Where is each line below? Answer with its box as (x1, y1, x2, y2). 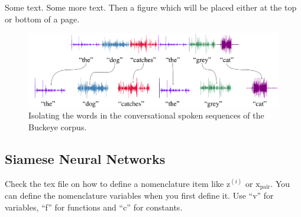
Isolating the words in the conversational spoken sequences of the (28, 109, 264, 121)
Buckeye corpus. (28, 120, 87, 133)
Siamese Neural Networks (5, 149, 166, 167)
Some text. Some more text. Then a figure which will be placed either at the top (5, 1, 297, 13)
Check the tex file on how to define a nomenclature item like (5, 177, 224, 189)
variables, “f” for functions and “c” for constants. (5, 200, 183, 213)
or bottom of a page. (5, 12, 80, 25)
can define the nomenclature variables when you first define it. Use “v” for (5, 189, 274, 202)
